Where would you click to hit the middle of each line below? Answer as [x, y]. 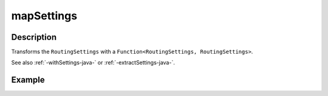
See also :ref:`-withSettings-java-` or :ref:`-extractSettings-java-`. [93, 63]
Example [28, 80]
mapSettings [44, 16]
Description [34, 37]
